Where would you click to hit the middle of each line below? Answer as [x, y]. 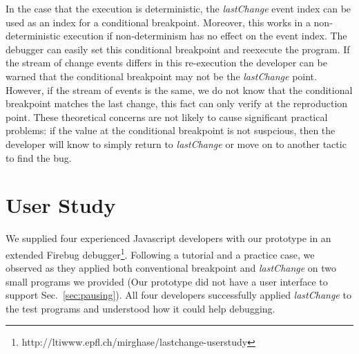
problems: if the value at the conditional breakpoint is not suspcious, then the [171, 130]
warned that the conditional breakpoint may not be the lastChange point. [161, 76]
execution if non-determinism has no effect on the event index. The [205, 36]
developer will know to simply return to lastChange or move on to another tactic [176, 143]
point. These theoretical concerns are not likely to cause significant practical [167, 117]
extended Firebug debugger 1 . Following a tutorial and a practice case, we [160, 253]
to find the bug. [39, 157]
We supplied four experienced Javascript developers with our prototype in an [168, 238]
